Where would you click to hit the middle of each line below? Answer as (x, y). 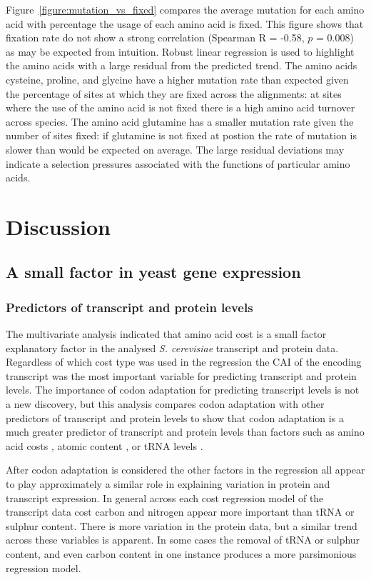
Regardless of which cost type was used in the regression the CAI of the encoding (184, 362)
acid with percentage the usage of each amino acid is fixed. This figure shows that (185, 23)
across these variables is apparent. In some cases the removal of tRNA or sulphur (183, 540)
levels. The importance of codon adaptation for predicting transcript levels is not (183, 390)
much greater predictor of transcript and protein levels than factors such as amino (185, 432)
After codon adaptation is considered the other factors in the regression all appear (185, 470)
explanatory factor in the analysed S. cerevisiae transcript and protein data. (172, 347)
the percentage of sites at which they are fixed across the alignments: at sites (174, 93)
